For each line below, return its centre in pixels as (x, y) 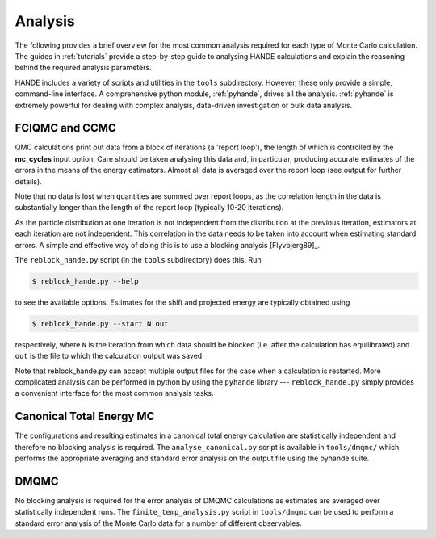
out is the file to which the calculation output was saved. (110, 356)
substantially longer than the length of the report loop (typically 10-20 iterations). (149, 208)
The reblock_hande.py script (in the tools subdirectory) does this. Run (138, 259)
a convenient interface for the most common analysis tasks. (114, 393)
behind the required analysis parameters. (84, 68)
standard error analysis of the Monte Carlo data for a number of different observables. (158, 523)
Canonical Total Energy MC (85, 416)
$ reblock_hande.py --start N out (100, 324)
